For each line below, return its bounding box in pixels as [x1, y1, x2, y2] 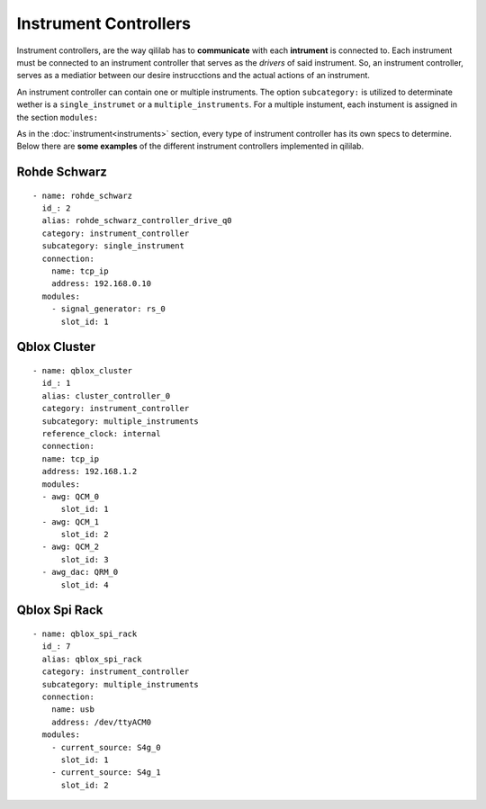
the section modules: [16, 112, 99, 122]
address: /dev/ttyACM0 [50, 716, 152, 727]
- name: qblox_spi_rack [32, 629, 138, 639]
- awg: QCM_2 [41, 542, 100, 553]
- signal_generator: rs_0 [50, 304, 166, 314]
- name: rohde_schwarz [32, 190, 133, 201]
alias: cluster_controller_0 [41, 391, 171, 400]
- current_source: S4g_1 [50, 768, 161, 778]
